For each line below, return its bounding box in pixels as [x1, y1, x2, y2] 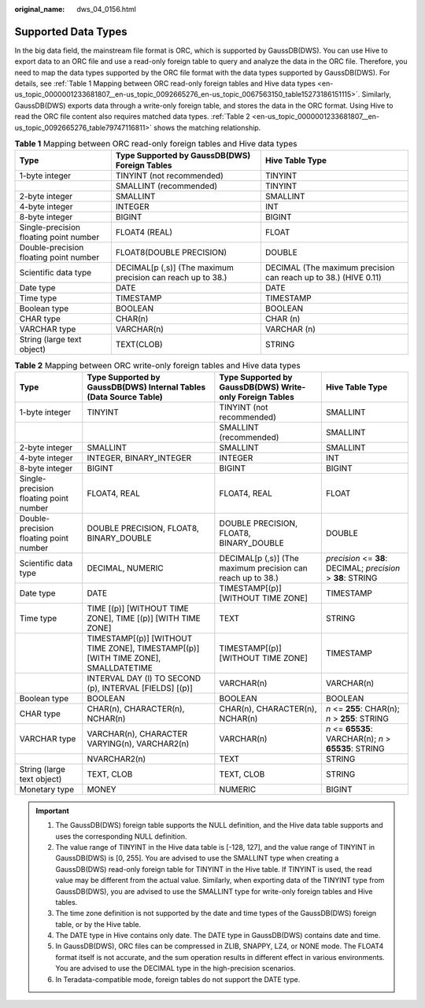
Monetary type [19, 784, 75, 795]
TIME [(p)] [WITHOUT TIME [87, 603, 189, 614]
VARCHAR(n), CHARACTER [87, 728, 188, 739]
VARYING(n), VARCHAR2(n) [87, 738, 190, 749]
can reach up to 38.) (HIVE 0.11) [264, 272, 382, 283]
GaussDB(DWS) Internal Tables [87, 382, 206, 393]
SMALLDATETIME [87, 662, 153, 673]
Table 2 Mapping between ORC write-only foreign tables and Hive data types [14, 360, 301, 371]
